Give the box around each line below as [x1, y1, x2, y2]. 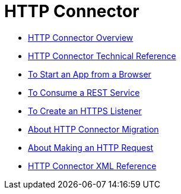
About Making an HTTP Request [28, 142, 154, 153]
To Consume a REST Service [28, 87, 140, 98]
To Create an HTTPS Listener [28, 105, 142, 116]
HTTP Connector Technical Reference [28, 50, 176, 61]
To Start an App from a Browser [28, 69, 151, 79]
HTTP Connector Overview [28, 32, 134, 43]
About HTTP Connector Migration [28, 124, 159, 134]
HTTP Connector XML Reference [28, 160, 157, 171]
